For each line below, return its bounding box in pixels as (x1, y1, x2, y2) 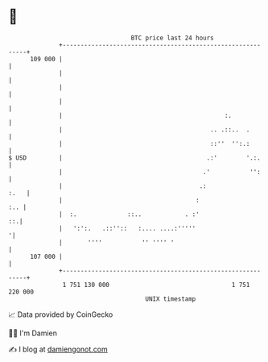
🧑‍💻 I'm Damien (8, 328, 58, 338)
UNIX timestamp (145, 294, 196, 303)
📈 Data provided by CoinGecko (8, 310, 113, 319)
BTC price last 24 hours (130, 34, 215, 42)
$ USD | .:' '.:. (8, 153, 262, 162)
